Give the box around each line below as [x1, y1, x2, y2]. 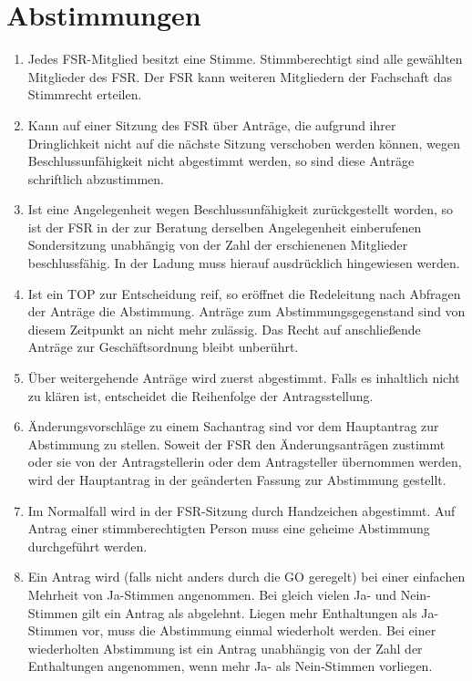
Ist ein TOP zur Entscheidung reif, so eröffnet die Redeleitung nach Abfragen [27, 284, 461, 303]
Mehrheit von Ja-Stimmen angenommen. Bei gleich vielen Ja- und [27, 584, 397, 604]
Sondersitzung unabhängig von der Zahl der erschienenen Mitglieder [27, 235, 408, 254]
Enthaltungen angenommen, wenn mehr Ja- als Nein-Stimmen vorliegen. [27, 656, 433, 676]
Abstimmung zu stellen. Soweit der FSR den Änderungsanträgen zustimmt [27, 434, 446, 453]
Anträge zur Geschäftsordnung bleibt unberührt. [27, 337, 299, 356]
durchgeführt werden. [27, 536, 148, 555]
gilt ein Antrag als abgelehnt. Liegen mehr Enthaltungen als [81, 603, 417, 622]
